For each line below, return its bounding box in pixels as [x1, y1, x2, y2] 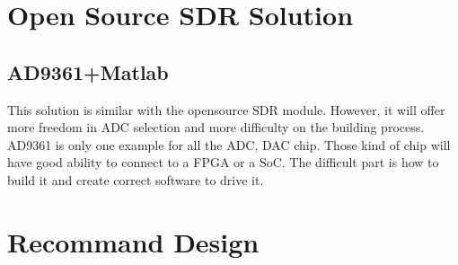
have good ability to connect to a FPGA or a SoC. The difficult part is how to [7, 153, 439, 172]
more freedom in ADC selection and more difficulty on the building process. [7, 118, 425, 137]
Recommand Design [7, 223, 260, 260]
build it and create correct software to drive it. [7, 170, 264, 189]
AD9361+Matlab [7, 57, 169, 85]
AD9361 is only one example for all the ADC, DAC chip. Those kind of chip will [7, 135, 451, 154]
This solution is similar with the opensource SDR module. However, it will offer [7, 100, 445, 119]
